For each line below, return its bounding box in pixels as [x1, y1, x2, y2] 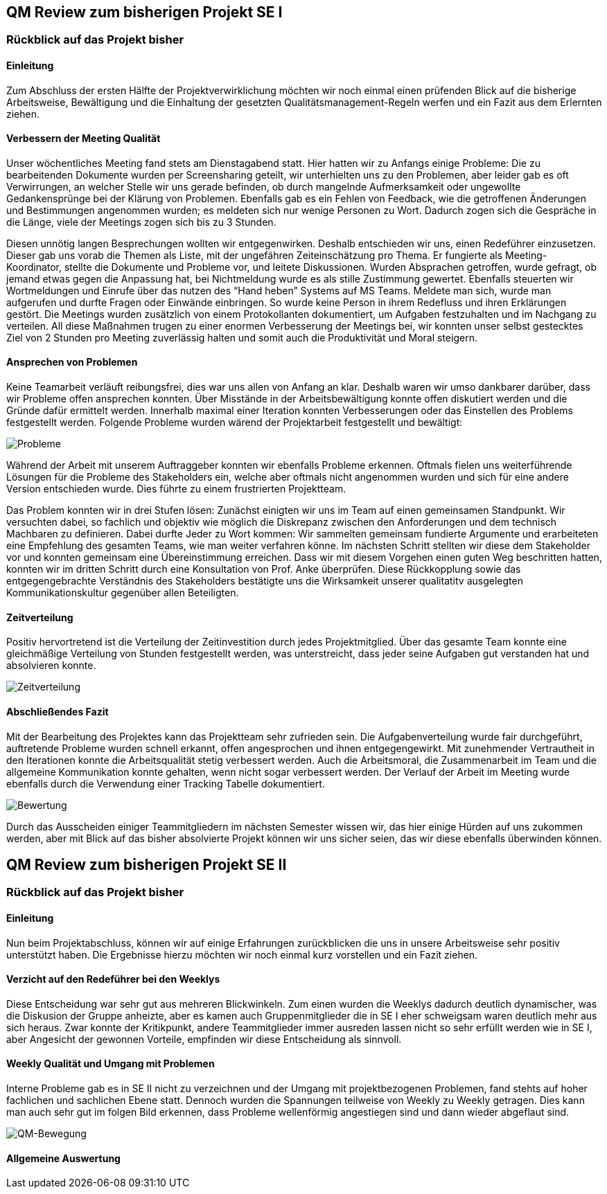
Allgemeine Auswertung [6, 1152, 121, 1164]
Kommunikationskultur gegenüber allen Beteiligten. [6, 587, 239, 599]
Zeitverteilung [6, 611, 73, 623]
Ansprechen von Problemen [6, 356, 138, 368]
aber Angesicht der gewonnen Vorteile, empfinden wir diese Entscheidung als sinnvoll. [6, 1033, 402, 1045]
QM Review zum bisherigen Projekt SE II [6, 855, 287, 873]
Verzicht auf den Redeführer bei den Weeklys [6, 973, 220, 986]
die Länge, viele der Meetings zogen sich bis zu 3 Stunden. [6, 215, 276, 228]
